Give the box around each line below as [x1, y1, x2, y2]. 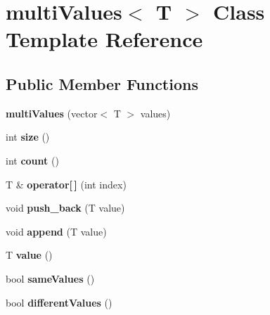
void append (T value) [6, 224, 107, 238]
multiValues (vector [6, 105, 98, 120]
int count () [6, 153, 59, 167]
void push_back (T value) [6, 200, 125, 215]
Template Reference [6, 25, 203, 53]
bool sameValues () [6, 271, 95, 285]
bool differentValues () [6, 295, 112, 309]
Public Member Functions [6, 72, 198, 94]
